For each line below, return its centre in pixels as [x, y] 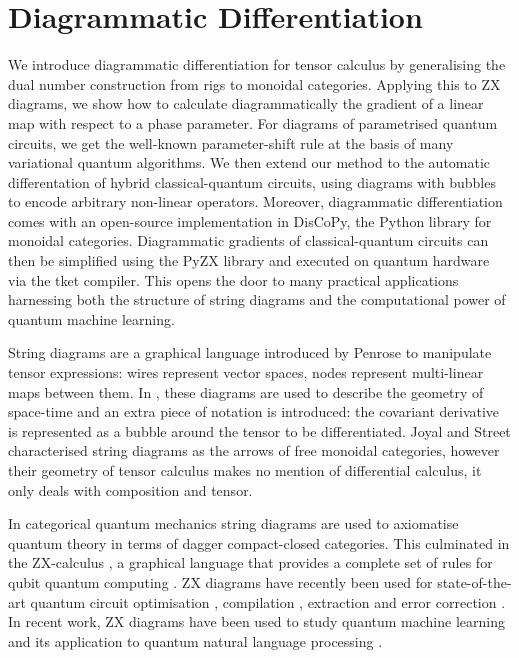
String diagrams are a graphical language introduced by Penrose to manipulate [250, 352]
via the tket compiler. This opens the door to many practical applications [233, 279]
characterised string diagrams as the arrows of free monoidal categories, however [254, 450]
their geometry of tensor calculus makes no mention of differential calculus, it [245, 470]
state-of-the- [474, 581]
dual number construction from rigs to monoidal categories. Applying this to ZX [254, 83]
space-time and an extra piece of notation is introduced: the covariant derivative [254, 411]
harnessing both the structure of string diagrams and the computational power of [257, 299]
